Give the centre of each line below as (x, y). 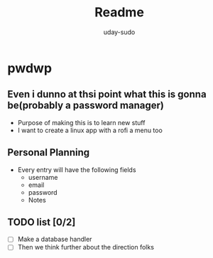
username (43, 177)
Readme (119, 12)
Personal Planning (49, 152)
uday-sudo (119, 32)
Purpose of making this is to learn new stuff (81, 122)
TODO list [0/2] (42, 222)
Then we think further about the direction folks (86, 247)
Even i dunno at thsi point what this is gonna (107, 94)
